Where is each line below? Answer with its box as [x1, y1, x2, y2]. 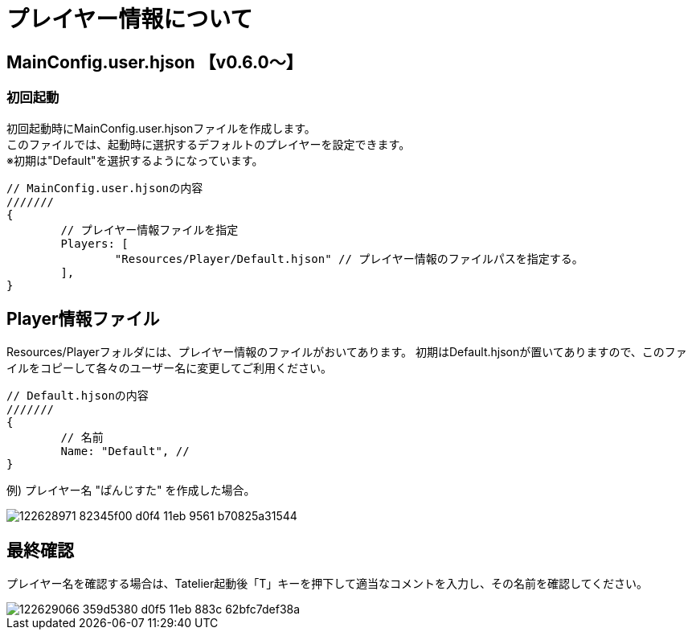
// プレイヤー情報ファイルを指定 [60, 223, 239, 236]
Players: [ [60, 236, 129, 250]
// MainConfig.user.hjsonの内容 [6, 181, 203, 195]
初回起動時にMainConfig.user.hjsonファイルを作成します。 [6, 121, 316, 135]
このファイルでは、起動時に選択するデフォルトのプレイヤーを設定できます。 [6, 137, 411, 151]
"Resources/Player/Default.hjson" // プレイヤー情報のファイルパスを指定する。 [114, 252, 583, 265]
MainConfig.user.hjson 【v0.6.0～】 [6, 51, 303, 72]
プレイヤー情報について [6, 6, 253, 33]
